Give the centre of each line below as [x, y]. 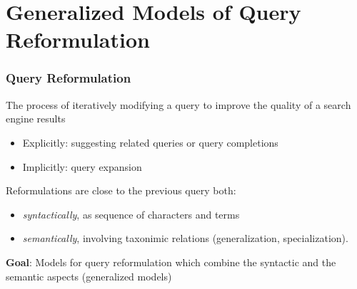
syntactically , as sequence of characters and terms [131, 214]
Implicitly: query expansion [82, 166]
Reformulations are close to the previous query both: [121, 190]
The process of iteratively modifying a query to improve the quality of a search [178, 104]
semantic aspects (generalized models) [89, 276]
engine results [36, 119]
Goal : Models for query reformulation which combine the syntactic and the [171, 262]
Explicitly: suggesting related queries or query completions [150, 142]
